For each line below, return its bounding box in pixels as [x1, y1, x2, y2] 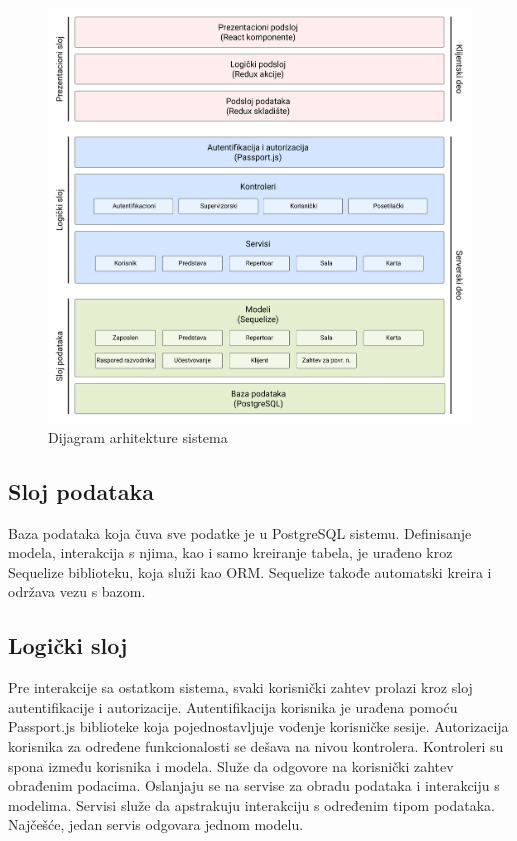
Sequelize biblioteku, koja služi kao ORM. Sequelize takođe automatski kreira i [8, 561, 492, 582]
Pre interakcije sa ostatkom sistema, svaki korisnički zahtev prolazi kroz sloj [8, 677, 473, 698]
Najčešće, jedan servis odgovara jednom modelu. [8, 814, 304, 835]
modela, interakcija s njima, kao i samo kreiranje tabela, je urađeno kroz [8, 542, 453, 563]
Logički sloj [8, 630, 128, 661]
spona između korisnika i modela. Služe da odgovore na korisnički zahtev [8, 755, 454, 776]
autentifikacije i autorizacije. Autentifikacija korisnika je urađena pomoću [8, 696, 458, 717]
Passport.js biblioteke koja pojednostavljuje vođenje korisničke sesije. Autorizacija [8, 716, 509, 737]
